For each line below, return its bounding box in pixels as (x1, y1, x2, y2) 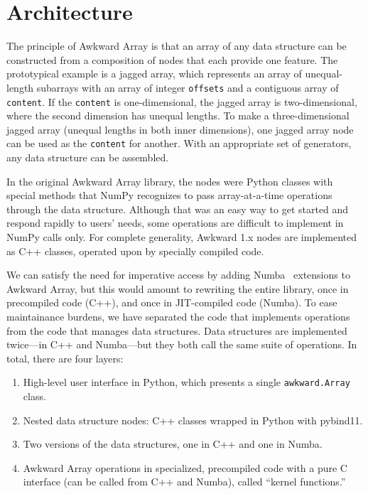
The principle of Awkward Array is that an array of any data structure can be (6, 38, 347, 53)
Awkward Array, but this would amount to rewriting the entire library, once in (6, 281, 349, 296)
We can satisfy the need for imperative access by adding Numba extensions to (6, 267, 350, 282)
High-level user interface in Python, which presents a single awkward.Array (23, 375, 350, 390)
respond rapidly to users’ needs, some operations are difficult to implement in (6, 215, 344, 230)
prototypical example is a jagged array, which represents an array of (6, 66, 302, 81)
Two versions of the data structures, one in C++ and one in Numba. (23, 436, 323, 451)
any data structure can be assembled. (6, 150, 169, 165)
